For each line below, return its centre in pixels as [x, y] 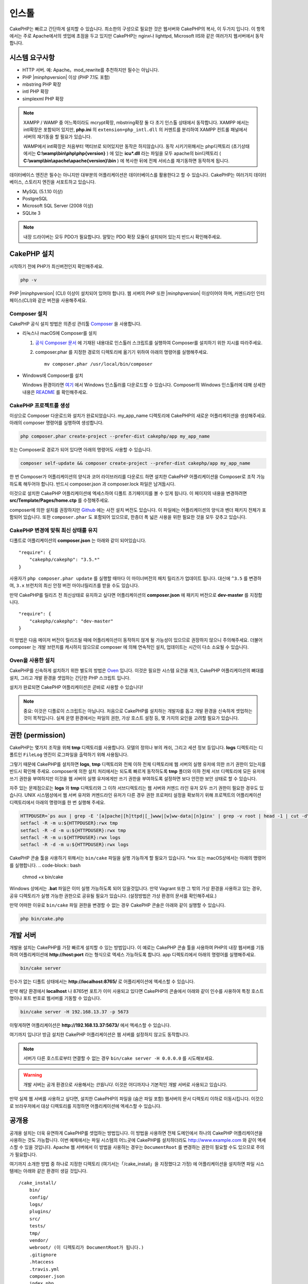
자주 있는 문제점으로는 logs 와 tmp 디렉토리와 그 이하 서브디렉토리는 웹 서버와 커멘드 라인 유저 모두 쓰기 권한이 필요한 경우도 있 [137, 788]
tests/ [37, 1226]
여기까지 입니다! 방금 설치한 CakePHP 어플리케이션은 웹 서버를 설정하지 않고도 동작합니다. [100, 1034]
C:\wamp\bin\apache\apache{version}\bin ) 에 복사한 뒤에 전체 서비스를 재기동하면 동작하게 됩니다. [127, 160]
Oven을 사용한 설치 [32, 660]
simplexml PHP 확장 [43, 99]
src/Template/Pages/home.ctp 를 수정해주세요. [60, 500]
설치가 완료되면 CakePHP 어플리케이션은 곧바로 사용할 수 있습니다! [76, 687]
